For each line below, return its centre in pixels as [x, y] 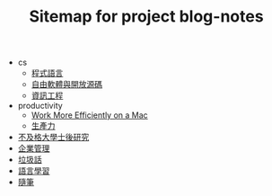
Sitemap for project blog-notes [146, 17]
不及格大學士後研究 [53, 138]
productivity [40, 106]
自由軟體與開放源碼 [67, 85]
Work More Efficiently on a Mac [89, 115]
